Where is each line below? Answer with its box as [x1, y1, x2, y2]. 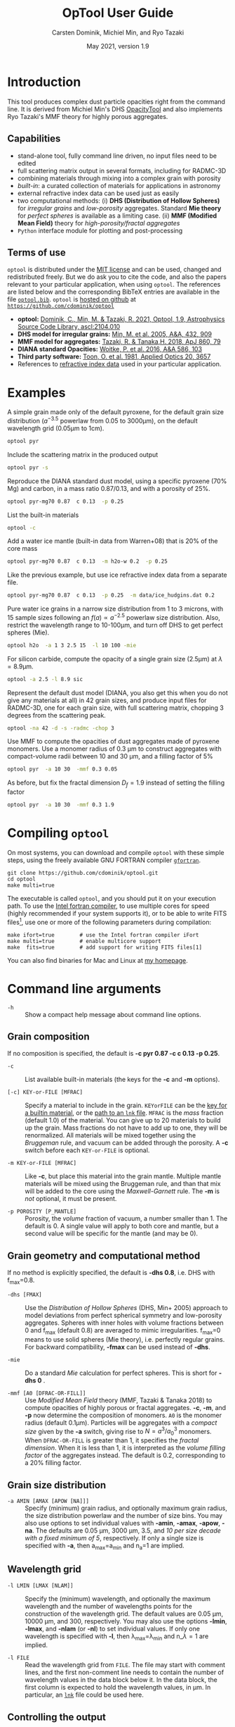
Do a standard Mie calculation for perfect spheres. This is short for [25, 1368, 217, 1377]
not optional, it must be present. [25, 1195, 117, 1203]
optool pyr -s [7, 463, 49, 471]
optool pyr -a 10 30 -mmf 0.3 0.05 [7, 766, 118, 773]
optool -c [7, 524, 36, 531]
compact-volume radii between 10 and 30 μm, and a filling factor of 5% [7, 752, 214, 761]
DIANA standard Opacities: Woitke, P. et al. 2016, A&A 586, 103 [17, 345, 202, 354]
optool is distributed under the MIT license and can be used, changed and [7, 266, 222, 274]
